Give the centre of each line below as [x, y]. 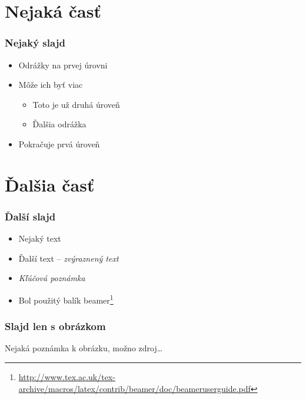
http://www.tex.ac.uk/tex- [67, 377]
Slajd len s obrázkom [55, 326]
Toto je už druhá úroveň [76, 104]
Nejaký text [40, 238]
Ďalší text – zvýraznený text [69, 258]
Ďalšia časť [50, 184]
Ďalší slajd [30, 216]
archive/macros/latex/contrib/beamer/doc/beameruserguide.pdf [134, 388]
